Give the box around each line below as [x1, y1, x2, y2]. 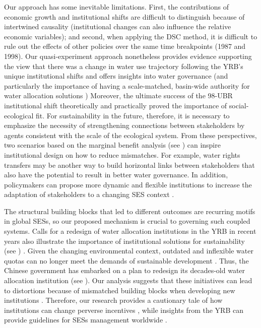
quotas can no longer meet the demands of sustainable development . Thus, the [4, 255, 249, 266]
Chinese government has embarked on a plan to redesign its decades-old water [4, 265, 245, 276]
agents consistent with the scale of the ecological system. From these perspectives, [4, 129, 257, 140]
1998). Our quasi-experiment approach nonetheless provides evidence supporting [4, 50, 252, 61]
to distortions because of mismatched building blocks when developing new [4, 285, 235, 295]
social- [229, 100, 249, 110]
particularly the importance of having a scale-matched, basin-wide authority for [4, 80, 250, 91]
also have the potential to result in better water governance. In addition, [4, 169, 228, 180]
